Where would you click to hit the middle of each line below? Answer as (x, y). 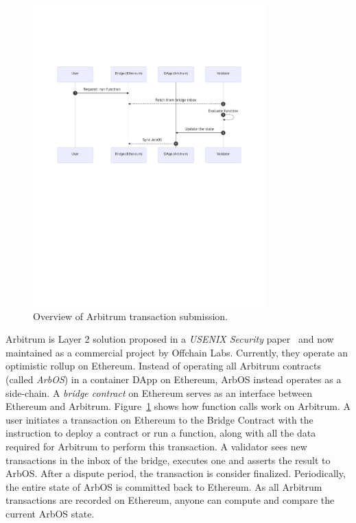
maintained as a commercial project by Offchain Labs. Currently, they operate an (177, 352)
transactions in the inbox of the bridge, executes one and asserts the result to (168, 460)
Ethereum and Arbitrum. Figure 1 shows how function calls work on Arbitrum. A (178, 406)
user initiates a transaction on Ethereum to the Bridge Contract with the (159, 419)
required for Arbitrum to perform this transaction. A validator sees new (156, 447)
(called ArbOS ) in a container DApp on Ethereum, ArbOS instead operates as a (174, 379)
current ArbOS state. (50, 513)
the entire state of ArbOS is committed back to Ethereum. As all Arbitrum (164, 486)
